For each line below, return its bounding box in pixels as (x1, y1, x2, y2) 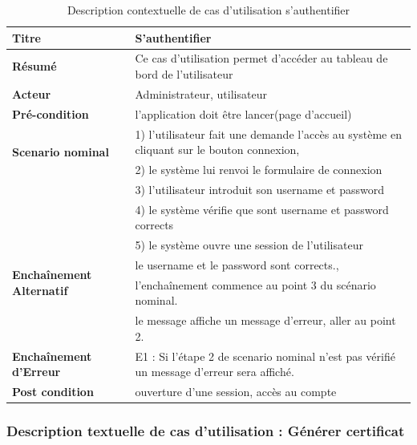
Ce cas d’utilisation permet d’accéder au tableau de (135, 50, 388, 67)
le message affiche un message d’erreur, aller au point (135, 312, 396, 329)
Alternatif (12, 281, 68, 298)
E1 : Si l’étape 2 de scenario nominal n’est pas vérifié (135, 347, 395, 364)
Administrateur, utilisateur (135, 85, 267, 102)
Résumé (12, 58, 57, 75)
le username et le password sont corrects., (135, 256, 339, 273)
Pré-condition (12, 105, 89, 122)
